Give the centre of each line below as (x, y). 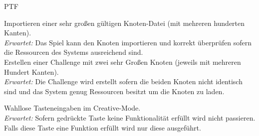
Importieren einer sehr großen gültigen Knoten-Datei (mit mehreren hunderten (125, 23)
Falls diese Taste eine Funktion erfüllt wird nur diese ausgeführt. (103, 127)
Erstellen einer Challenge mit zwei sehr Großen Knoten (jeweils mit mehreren (123, 62)
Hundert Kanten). (31, 71)
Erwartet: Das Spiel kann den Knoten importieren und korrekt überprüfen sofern (128, 42)
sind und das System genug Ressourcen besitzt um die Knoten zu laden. (114, 91)
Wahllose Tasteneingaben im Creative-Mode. (72, 108)
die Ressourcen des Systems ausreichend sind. (74, 52)
